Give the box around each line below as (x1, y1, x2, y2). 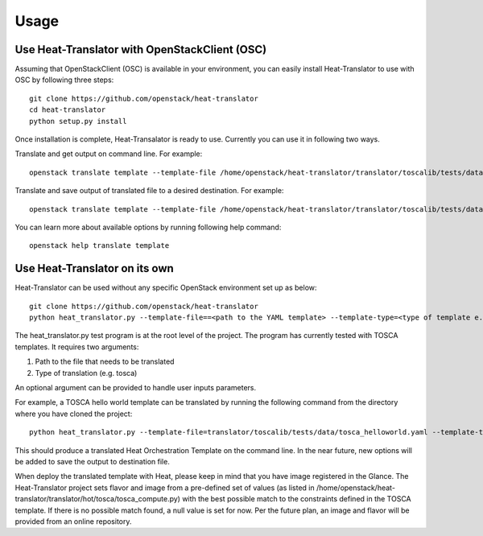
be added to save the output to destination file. (14, 456, 171, 466)
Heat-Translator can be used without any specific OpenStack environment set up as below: (14, 282, 317, 293)
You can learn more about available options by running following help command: (14, 222, 282, 232)
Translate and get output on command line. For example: (14, 149, 203, 159)
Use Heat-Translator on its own (14, 262, 175, 275)
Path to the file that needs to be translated (35, 357, 175, 366)
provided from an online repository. (14, 516, 132, 526)
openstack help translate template (29, 241, 170, 250)
